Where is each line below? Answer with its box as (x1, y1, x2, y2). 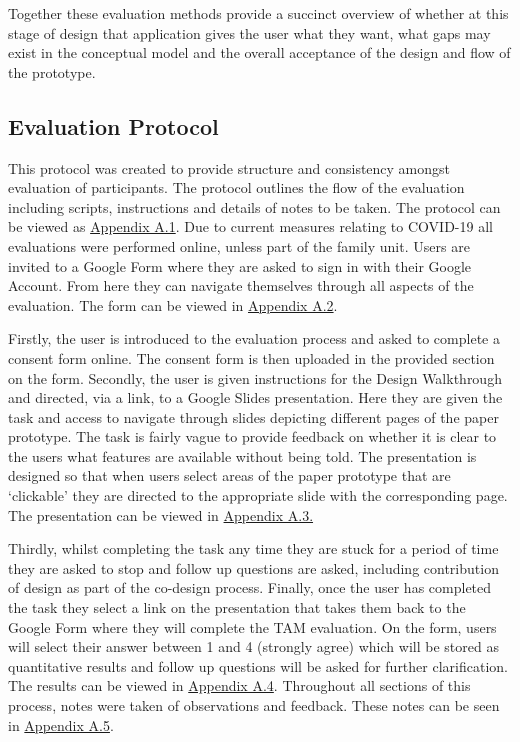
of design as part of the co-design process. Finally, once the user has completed (8, 577, 492, 598)
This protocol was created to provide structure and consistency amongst (8, 157, 451, 178)
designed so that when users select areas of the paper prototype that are (8, 465, 451, 486)
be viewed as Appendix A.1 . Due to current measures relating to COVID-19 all (8, 216, 493, 237)
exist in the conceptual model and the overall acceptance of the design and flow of (8, 42, 511, 63)
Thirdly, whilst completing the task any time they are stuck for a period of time (8, 538, 499, 559)
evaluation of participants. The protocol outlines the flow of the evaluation (8, 177, 465, 198)
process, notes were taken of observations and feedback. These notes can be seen (8, 695, 500, 716)
